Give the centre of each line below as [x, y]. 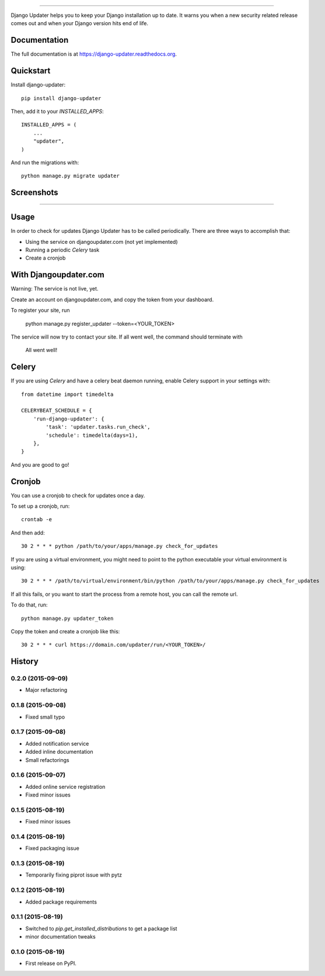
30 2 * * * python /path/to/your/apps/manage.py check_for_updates [120, 546]
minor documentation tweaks [60, 937]
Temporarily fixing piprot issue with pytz [74, 875]
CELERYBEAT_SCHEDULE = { [57, 411]
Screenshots [34, 193]
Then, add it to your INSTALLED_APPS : [57, 111]
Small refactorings [47, 760]
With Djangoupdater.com [57, 275]
